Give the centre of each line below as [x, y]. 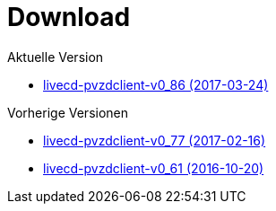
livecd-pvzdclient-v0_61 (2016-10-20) [154, 168]
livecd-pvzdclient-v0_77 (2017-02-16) [155, 140]
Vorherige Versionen [68, 112]
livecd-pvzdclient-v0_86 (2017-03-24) [156, 84]
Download [69, 17]
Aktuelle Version [56, 57]
